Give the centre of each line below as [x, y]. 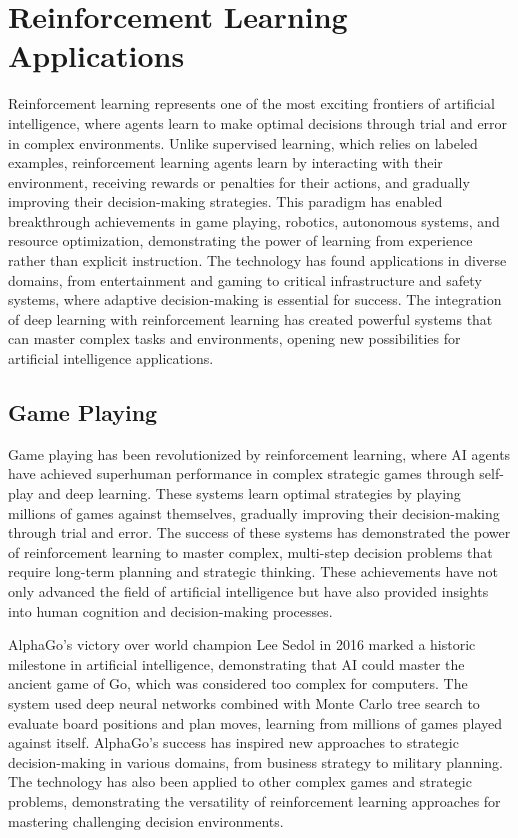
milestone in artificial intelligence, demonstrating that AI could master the [236, 663]
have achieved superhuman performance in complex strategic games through [241, 473]
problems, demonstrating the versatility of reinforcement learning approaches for [254, 800]
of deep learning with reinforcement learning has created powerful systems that [250, 318]
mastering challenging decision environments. [146, 820]
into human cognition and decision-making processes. [170, 610]
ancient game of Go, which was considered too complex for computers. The [238, 683]
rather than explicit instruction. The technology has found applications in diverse [257, 260]
